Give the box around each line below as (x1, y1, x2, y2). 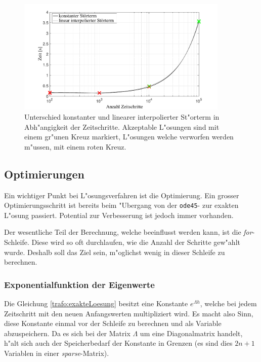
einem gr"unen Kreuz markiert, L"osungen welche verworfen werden (24, 131, 234, 142)
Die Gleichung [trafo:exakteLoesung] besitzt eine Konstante (4, 298, 188, 309)
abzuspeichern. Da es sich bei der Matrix (4, 328, 130, 338)
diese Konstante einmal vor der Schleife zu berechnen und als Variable (4, 318, 222, 329)
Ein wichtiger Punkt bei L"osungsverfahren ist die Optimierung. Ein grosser (4, 190, 239, 200)
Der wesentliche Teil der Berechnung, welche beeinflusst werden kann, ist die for (4, 227, 252, 237)
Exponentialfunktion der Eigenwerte (4, 278, 155, 291)
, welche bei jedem (200, 298, 257, 309)
